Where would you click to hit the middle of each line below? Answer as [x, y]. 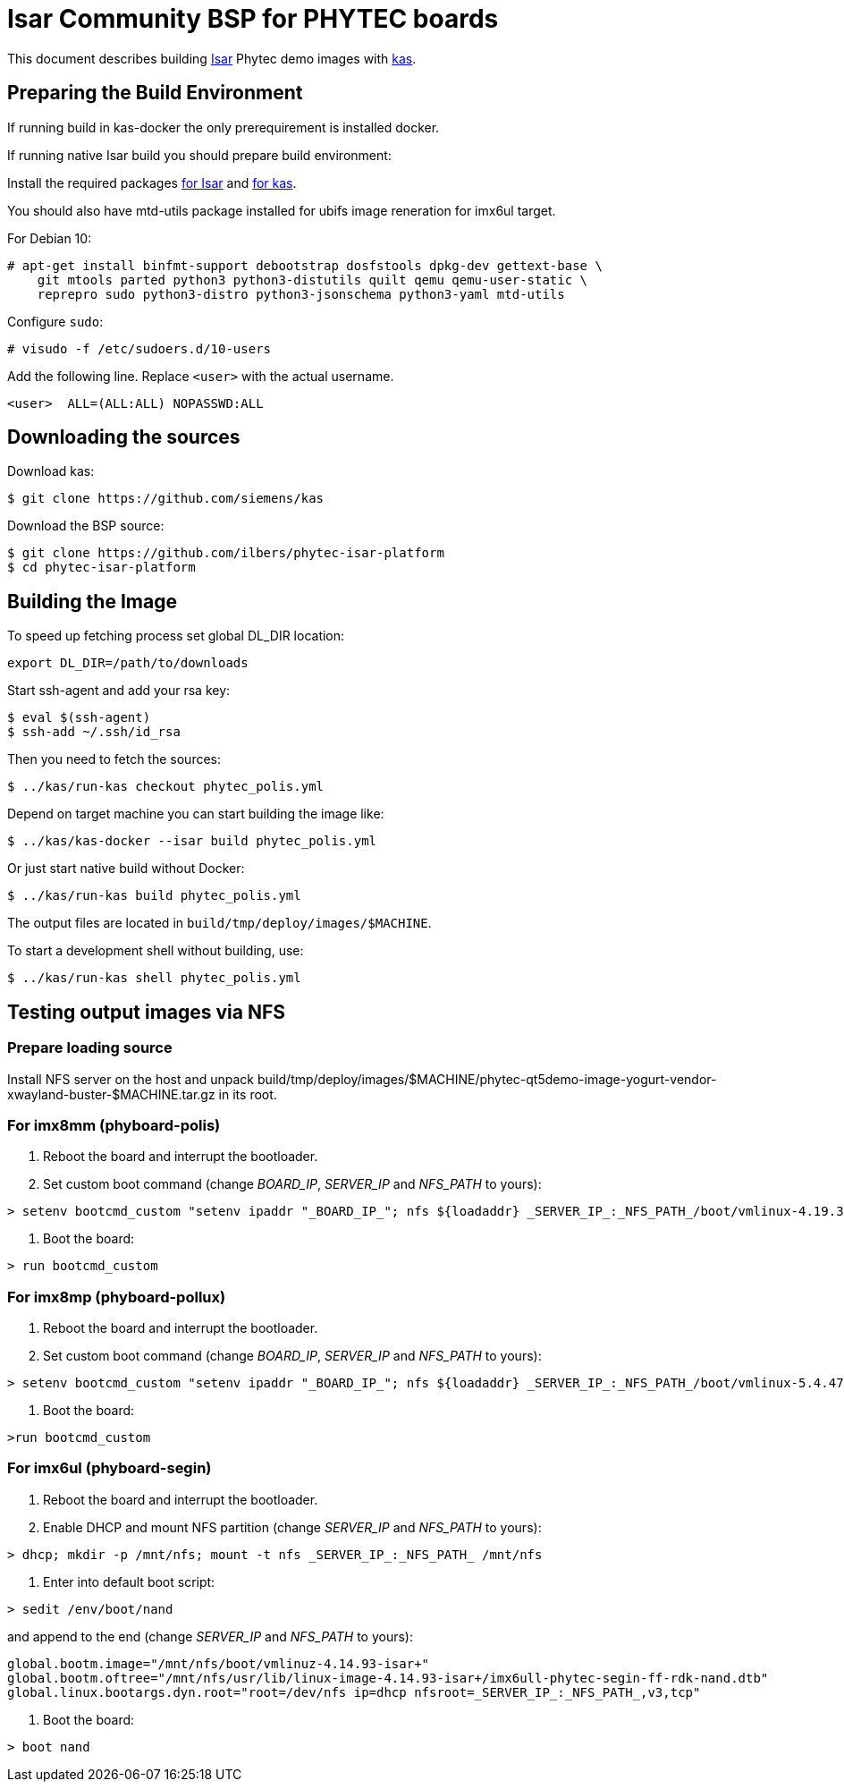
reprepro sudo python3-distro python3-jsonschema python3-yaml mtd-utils [301, 294]
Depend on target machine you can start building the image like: [196, 814]
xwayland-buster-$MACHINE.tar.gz [111, 1094]
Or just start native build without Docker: [126, 869]
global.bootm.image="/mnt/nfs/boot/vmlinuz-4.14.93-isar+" [219, 1663]
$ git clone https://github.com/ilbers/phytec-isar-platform [226, 553]
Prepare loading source [90, 1048]
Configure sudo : [55, 321]
